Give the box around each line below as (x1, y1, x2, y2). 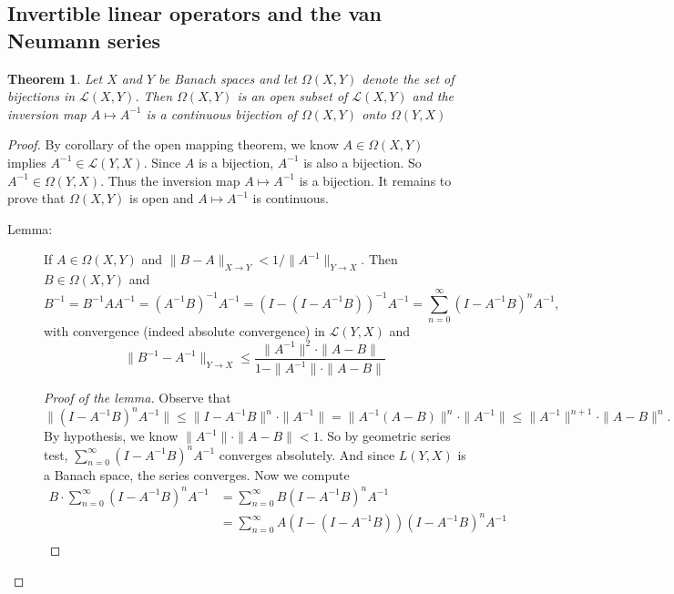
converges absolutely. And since (219, 445, 395, 464)
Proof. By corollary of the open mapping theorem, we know (7, 135, 339, 154)
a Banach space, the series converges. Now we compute (44, 465, 350, 484)
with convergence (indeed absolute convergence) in (44, 321, 325, 340)
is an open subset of (237, 87, 348, 106)
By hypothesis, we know (44, 426, 179, 445)
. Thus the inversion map (100, 170, 240, 189)
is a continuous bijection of (146, 104, 297, 123)
